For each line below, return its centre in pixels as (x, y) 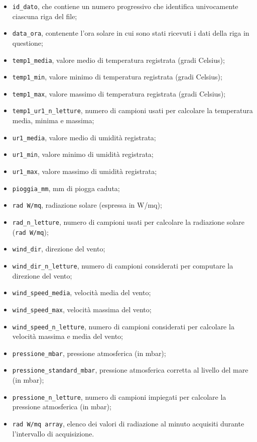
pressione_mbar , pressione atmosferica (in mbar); (89, 353)
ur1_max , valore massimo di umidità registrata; (85, 171)
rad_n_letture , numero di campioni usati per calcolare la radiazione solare (128, 222)
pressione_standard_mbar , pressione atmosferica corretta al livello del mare (130, 370)
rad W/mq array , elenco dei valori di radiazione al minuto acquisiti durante (128, 423)
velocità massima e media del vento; (68, 336)
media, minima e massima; (53, 120)
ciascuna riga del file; (45, 16)
